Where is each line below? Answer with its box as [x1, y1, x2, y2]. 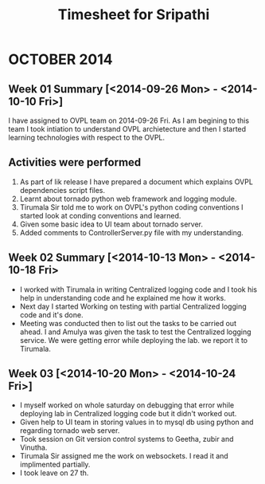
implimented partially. [19, 460, 91, 470]
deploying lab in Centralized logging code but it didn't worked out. [19, 409, 237, 419]
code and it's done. [19, 309, 84, 320]
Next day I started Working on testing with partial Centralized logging [19, 301, 247, 311]
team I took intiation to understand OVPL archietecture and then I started [8, 124, 247, 133]
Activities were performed [8, 155, 142, 169]
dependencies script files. [19, 185, 106, 195]
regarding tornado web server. [19, 426, 120, 435]
